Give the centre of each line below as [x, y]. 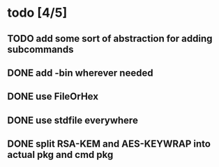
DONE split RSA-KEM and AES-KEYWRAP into [109, 144]
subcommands [40, 49]
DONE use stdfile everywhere [73, 120]
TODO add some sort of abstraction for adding [110, 39]
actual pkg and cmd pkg [60, 155]
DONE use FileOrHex [53, 96]
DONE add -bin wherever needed [80, 73]
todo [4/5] [37, 13]
